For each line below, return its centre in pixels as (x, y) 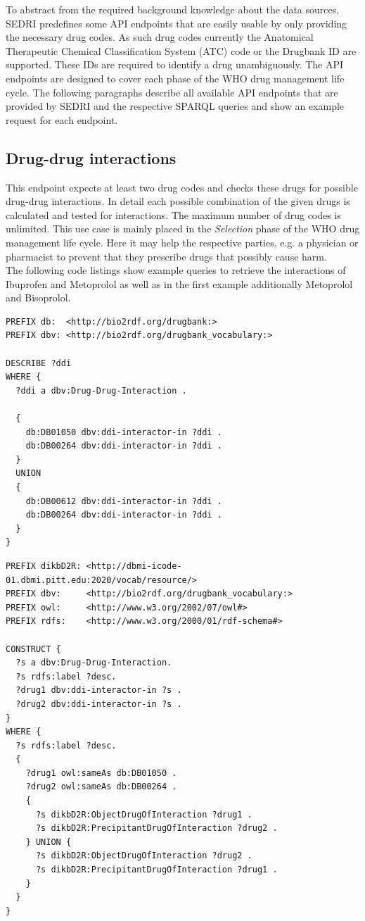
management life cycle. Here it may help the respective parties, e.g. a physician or (182, 242)
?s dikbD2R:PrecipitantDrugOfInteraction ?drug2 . (156, 828)
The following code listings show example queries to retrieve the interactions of (176, 270)
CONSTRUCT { (33, 649)
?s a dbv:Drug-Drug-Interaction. (94, 663)
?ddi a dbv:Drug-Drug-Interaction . (101, 390)
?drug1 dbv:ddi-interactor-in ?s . (99, 690)
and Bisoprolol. (38, 297)
